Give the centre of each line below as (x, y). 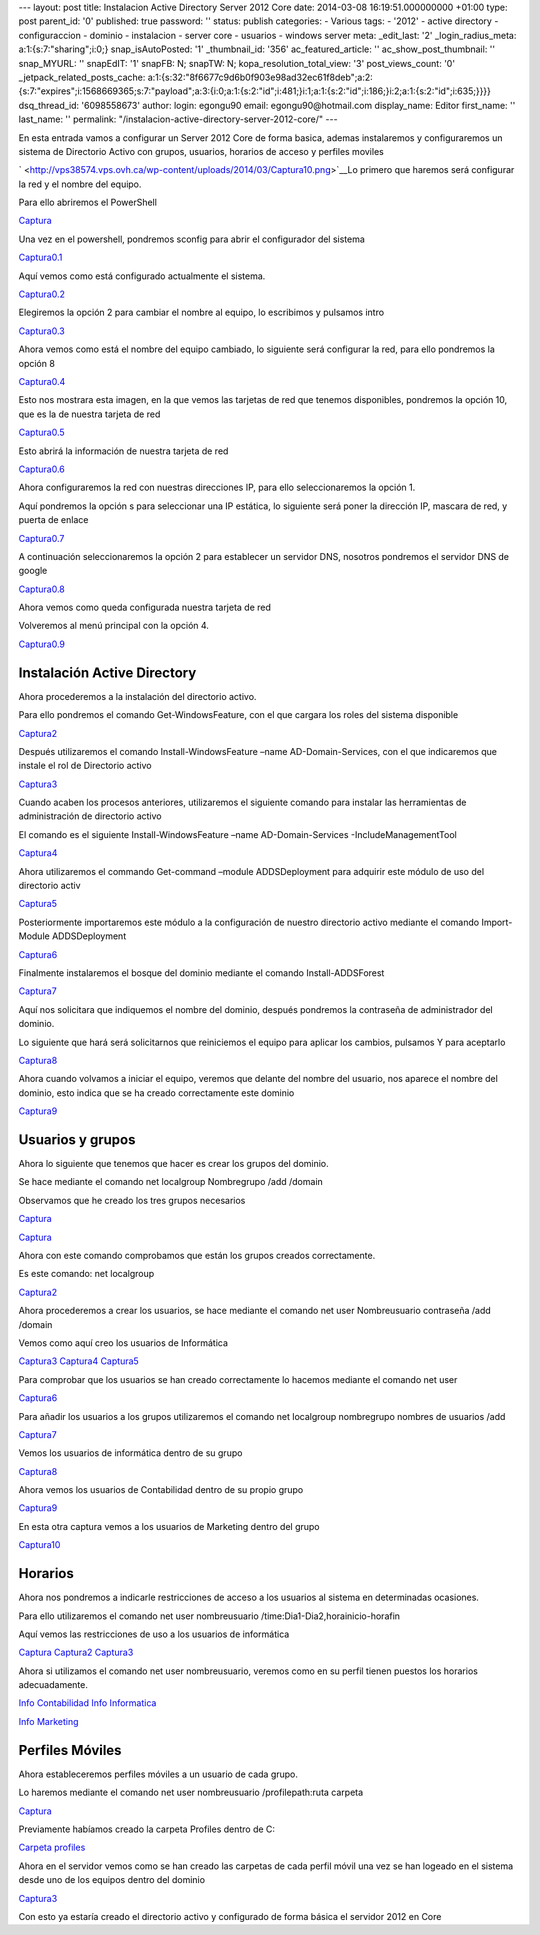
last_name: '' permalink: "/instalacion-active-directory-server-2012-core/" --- (178, 119)
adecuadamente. (53, 1685)
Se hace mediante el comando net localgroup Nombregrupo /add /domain (171, 1182)
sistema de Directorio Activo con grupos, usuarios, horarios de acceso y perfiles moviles (201, 151)
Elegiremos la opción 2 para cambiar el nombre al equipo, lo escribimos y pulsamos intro (201, 312)
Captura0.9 (41, 644)
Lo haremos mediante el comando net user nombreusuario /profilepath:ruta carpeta (191, 1792)
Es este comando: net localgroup (86, 1274)
